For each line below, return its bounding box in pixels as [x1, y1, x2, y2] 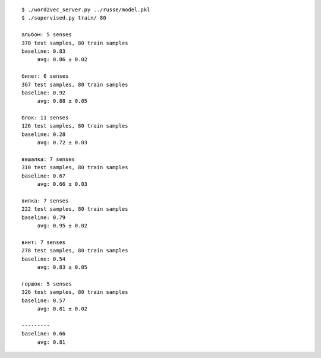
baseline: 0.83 [21, 47, 66, 55]
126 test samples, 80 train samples [21, 122, 128, 129]
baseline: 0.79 [21, 214, 66, 221]
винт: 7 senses [21, 239, 66, 246]
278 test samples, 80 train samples [21, 247, 128, 254]
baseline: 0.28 [21, 131, 66, 138]
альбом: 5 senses [21, 31, 72, 38]
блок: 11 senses [21, 115, 69, 121]
